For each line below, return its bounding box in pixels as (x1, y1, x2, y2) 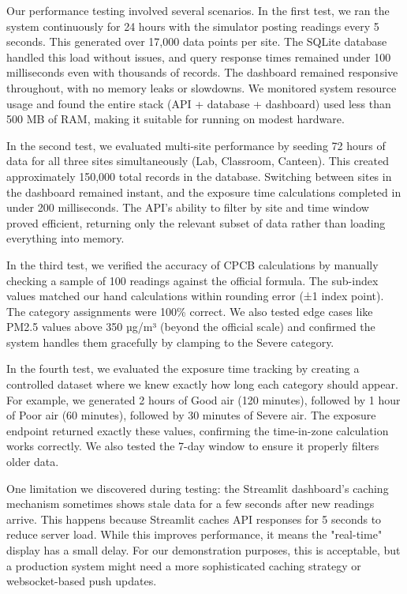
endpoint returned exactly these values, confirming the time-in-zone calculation (6, 422, 389, 438)
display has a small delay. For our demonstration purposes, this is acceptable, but (6, 542, 401, 558)
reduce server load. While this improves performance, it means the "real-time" (6, 526, 383, 543)
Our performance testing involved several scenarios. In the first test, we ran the (6, 2, 390, 18)
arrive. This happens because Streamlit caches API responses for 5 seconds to (6, 510, 382, 527)
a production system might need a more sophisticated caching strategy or (6, 557, 361, 573)
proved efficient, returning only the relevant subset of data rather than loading (6, 214, 386, 231)
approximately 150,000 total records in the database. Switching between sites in (6, 167, 392, 184)
